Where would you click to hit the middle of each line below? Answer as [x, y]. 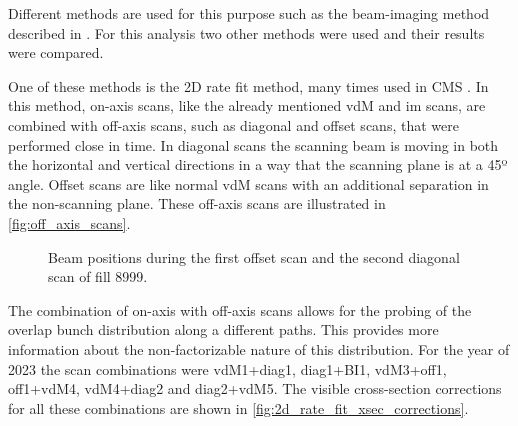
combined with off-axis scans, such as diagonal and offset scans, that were [233, 124]
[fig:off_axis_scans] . [69, 222]
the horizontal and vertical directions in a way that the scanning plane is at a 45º [258, 164]
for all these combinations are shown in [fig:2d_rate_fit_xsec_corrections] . [238, 407]
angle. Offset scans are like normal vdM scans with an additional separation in [248, 183]
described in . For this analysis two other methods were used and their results [246, 32]
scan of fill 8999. [98, 276]
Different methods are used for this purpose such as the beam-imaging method [249, 13]
